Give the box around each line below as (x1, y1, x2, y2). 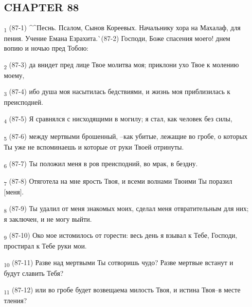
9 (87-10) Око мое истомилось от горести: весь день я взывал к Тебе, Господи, (4, 230, 237, 242)
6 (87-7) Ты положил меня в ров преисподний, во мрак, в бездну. (4, 158, 198, 170)
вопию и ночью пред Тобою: (4, 42, 89, 53)
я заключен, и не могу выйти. (4, 213, 92, 224)
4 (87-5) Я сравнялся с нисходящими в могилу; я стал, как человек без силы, (4, 113, 233, 125)
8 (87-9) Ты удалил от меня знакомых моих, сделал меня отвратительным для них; (4, 203, 249, 214)
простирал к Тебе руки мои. (4, 241, 87, 251)
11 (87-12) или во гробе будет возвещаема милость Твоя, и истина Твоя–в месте (4, 284, 241, 296)
